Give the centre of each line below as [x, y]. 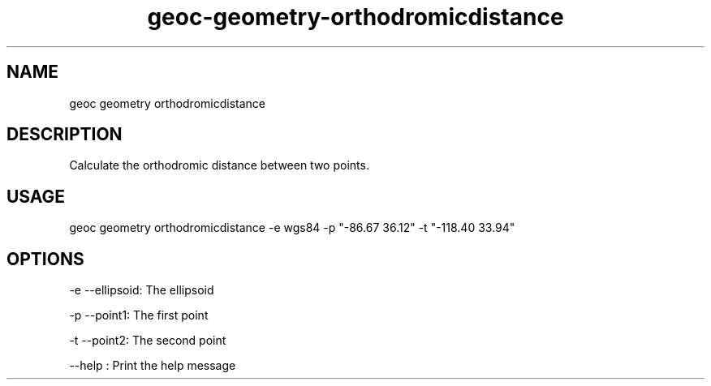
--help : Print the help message [153, 366]
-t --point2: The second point [148, 341]
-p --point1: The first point [139, 315]
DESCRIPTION [65, 135]
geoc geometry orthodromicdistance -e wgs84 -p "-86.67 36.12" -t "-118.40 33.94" [292, 228]
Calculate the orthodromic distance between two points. [219, 165]
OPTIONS [45, 259]
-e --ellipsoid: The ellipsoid [142, 290]
